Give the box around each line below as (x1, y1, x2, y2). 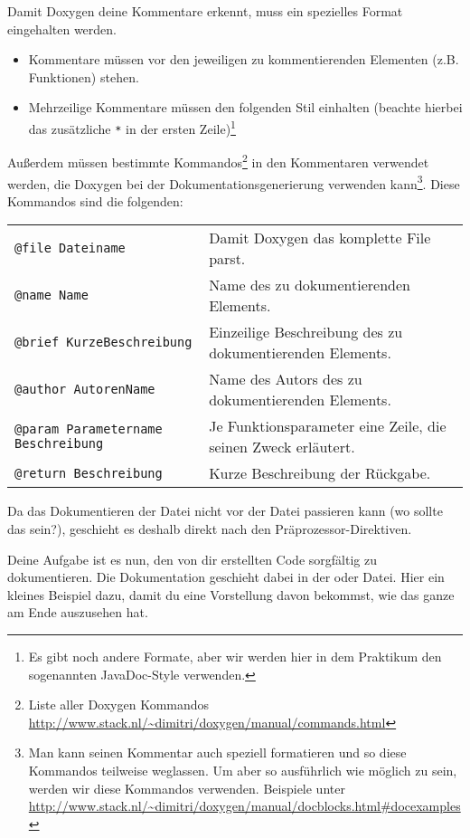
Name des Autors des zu (209, 368, 362, 390)
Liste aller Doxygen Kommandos (28, 695, 210, 714)
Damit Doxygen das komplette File (209, 227, 431, 249)
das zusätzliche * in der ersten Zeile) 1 (28, 116, 236, 138)
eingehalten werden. (7, 19, 117, 38)
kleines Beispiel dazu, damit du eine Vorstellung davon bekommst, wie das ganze (7, 585, 455, 604)
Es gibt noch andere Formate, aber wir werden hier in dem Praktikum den (28, 646, 442, 665)
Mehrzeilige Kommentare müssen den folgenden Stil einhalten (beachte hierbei (28, 98, 463, 117)
